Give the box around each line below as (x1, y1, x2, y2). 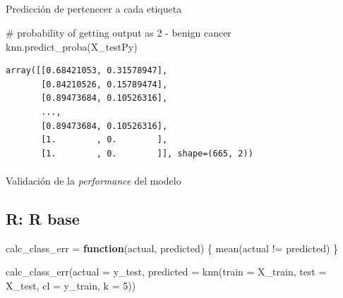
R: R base (6, 207, 80, 229)
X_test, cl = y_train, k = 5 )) (6, 278, 136, 292)
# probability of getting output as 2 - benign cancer (6, 25, 231, 39)
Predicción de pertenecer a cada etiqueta (6, 1, 182, 16)
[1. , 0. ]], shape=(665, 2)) (41, 148, 253, 159)
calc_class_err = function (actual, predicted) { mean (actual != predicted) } (6, 240, 339, 255)
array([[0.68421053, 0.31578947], (6, 66, 168, 76)
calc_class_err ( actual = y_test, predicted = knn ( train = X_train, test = (6, 264, 327, 279)
